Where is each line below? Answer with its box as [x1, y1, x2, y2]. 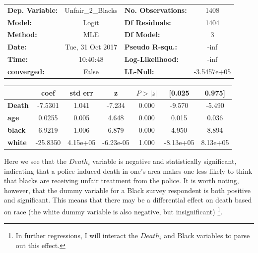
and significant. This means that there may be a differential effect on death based [4, 195, 252, 205]
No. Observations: [124, 4, 187, 15]
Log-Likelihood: [124, 54, 179, 64]
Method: [7, 29, 37, 40]
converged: [7, 66, 45, 76]
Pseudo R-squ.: [124, 42, 178, 52]
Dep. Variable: [7, 4, 58, 15]
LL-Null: [124, 66, 154, 76]
